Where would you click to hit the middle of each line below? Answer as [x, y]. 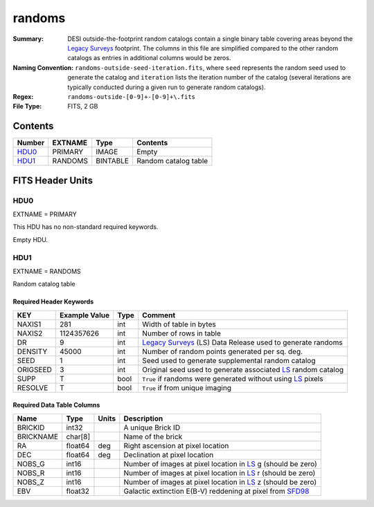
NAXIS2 [30, 333]
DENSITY [32, 351]
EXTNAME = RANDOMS [47, 271]
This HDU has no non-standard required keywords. [86, 227]
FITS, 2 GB [83, 107]
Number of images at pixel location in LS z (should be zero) [220, 482]
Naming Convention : [43, 67]
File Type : [27, 107]
